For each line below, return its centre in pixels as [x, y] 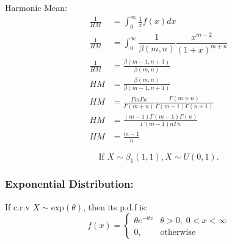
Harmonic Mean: [36, 7]
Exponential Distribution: [69, 184]
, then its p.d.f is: [115, 206]
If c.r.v [17, 206]
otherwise [178, 232]
